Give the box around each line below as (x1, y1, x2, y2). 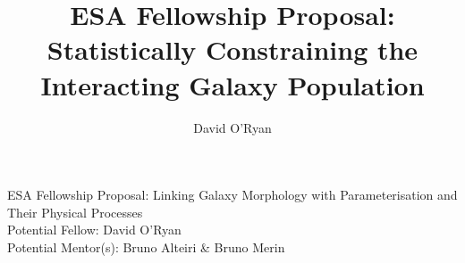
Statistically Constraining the (46, 31, 418, 68)
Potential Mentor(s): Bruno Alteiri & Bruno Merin (7, 237, 285, 256)
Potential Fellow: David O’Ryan (7, 220, 182, 239)
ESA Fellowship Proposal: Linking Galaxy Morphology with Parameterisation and (7, 185, 458, 204)
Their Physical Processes (7, 202, 143, 221)
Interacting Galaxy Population (40, 66, 425, 103)
